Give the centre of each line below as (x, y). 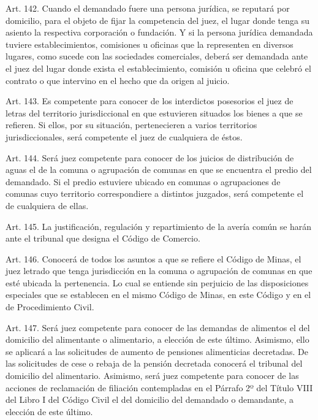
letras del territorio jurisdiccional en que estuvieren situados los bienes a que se (154, 113)
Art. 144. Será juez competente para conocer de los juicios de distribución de (150, 157)
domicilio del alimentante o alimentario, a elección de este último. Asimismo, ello (157, 339)
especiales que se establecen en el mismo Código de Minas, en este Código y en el (158, 295)
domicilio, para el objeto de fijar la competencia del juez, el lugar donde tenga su (158, 20)
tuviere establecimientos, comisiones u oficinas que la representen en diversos (150, 44)
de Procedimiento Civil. (50, 307)
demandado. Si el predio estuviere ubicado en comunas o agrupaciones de (143, 181)
